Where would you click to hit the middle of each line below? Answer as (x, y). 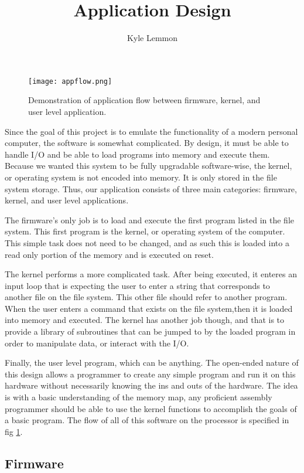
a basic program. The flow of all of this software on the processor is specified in (147, 420)
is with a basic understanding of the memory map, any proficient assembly (139, 397)
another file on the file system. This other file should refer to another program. (146, 297)
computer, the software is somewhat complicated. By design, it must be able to (147, 143)
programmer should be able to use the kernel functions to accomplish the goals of (151, 408)
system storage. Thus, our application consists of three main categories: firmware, (151, 188)
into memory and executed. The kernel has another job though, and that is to (145, 320)
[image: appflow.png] (70, 81)
